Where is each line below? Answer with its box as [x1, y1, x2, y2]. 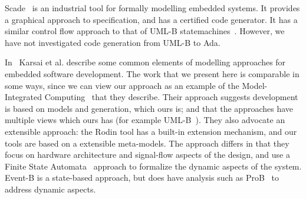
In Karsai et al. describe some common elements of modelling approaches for [5, 56, 286, 68]
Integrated [5, 91, 42, 103]
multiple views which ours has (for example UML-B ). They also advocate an [5, 114, 285, 126]
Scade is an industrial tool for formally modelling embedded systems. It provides [5, 2, 300, 14]
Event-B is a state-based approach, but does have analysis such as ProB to [5, 171, 279, 184]
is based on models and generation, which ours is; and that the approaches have [5, 102, 294, 114]
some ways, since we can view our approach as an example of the [5, 79, 239, 91]
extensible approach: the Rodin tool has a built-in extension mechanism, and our [5, 125, 297, 137]
